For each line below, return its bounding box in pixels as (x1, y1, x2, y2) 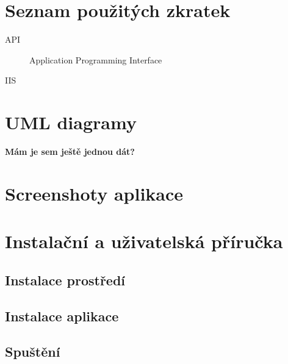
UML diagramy (5, 110, 137, 135)
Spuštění (5, 342, 60, 361)
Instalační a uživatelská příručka (5, 229, 283, 254)
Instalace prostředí (5, 270, 126, 289)
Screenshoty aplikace (5, 180, 184, 205)
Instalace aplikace (5, 306, 119, 325)
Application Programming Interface (29, 53, 162, 66)
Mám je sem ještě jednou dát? (5, 145, 135, 158)
